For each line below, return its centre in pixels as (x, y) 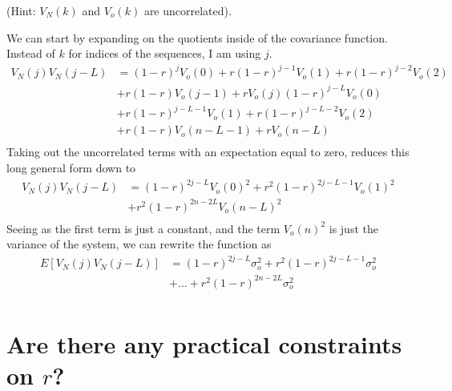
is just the (353, 228)
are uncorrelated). (188, 10)
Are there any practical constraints (204, 344)
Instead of (31, 53)
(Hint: (21, 10)
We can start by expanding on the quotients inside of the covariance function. (197, 37)
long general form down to (71, 168)
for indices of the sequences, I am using (165, 53)
